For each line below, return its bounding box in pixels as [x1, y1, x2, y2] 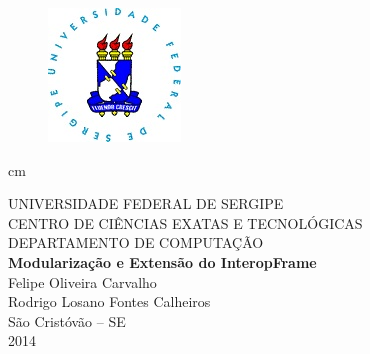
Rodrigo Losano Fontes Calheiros [8, 291, 211, 312]
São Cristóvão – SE [8, 310, 126, 331]
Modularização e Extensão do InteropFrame [8, 251, 317, 272]
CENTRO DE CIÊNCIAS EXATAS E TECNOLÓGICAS [8, 212, 363, 233]
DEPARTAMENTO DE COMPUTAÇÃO [8, 232, 264, 253]
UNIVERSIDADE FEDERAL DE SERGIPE [8, 193, 284, 214]
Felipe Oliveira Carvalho [8, 271, 157, 292]
